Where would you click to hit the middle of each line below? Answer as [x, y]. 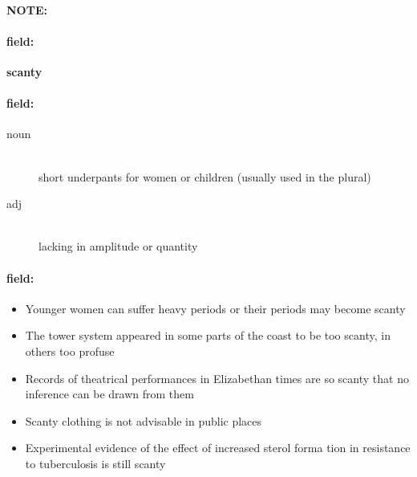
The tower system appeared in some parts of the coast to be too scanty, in [208, 335]
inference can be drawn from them [109, 394]
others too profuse [70, 351]
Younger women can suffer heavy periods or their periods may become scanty [215, 308]
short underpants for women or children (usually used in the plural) [205, 176]
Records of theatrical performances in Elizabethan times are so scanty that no [217, 378]
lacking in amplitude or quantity [118, 246]
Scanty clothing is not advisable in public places [144, 420]
